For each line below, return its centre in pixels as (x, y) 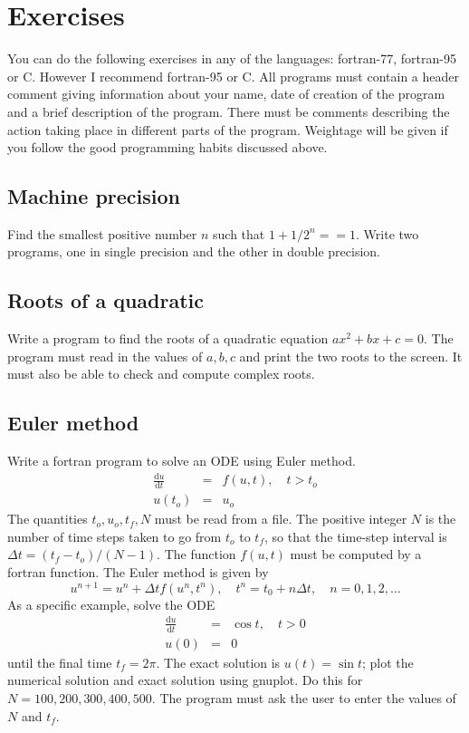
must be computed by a (356, 554)
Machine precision (94, 196)
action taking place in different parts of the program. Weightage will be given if (228, 129)
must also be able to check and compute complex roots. (161, 374)
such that (239, 233)
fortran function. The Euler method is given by (138, 572)
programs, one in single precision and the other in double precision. (194, 251)
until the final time (60, 662)
